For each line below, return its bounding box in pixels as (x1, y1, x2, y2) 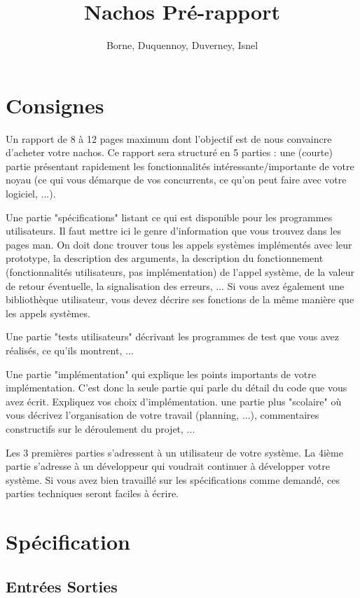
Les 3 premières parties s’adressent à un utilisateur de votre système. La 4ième (6, 445, 343, 459)
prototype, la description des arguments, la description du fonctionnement (6, 251, 324, 265)
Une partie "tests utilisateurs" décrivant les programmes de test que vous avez (6, 329, 339, 344)
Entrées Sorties (6, 575, 118, 597)
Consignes (6, 90, 104, 119)
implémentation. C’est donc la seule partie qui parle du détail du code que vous (6, 380, 347, 395)
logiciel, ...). (6, 186, 56, 201)
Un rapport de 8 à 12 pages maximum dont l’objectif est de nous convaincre (6, 131, 332, 146)
